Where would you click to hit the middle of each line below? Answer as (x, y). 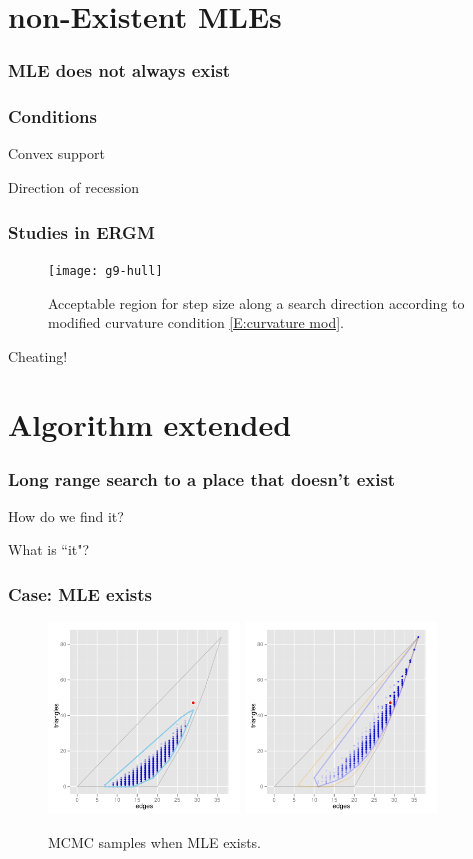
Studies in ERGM (81, 231)
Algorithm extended (150, 424)
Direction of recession (74, 187)
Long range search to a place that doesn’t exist (202, 478)
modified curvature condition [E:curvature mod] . (196, 322)
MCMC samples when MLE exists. (155, 841)
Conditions (52, 116)
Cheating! (38, 355)
